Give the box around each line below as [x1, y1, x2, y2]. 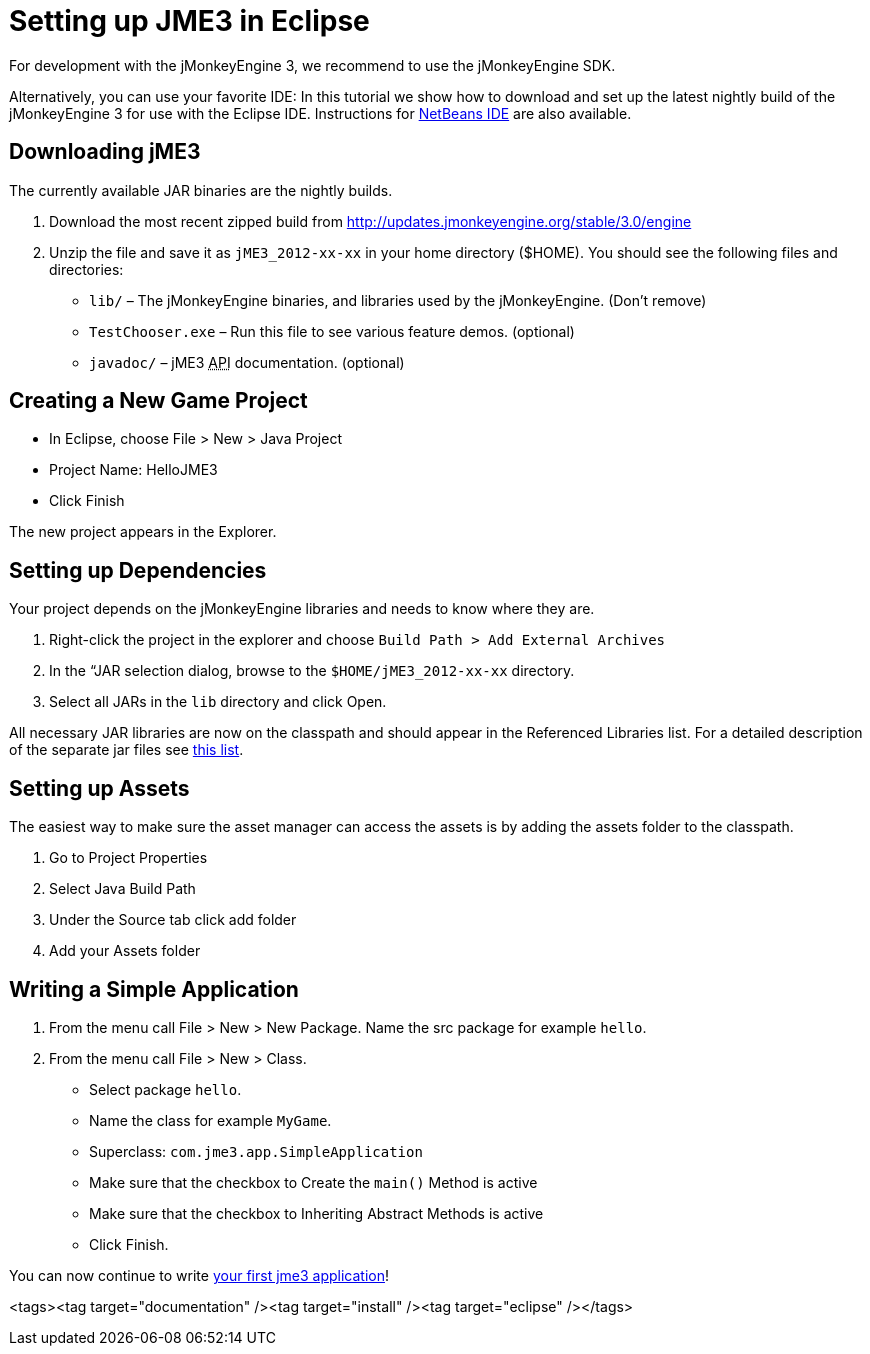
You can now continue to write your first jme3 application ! [9, 1266, 389, 1284]
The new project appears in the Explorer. [9, 523, 277, 541]
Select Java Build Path [49, 880, 196, 898]
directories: [49, 260, 124, 278]
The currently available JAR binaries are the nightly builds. [9, 181, 393, 199]
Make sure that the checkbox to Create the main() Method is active [89, 1173, 538, 1191]
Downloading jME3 [9, 139, 201, 165]
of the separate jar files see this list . [9, 741, 244, 759]
